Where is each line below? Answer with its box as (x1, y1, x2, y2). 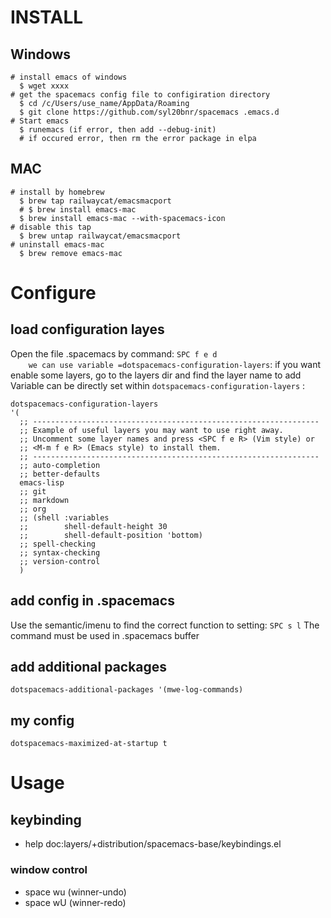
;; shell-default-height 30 (19, 521, 168, 531)
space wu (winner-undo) (24, 886, 127, 898)
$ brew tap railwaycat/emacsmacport (19, 196, 172, 206)
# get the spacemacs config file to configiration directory (10, 90, 271, 100)
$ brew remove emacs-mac (19, 248, 123, 258)
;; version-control (19, 556, 101, 566)
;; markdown (19, 495, 70, 505)
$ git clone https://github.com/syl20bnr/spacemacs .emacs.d (19, 107, 280, 117)
